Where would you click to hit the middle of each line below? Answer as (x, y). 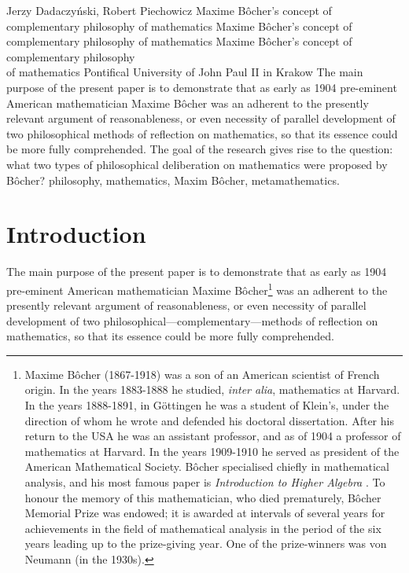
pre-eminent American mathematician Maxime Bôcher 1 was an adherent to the (197, 288)
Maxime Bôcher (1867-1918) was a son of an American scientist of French (202, 374)
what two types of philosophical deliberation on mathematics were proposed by (197, 164)
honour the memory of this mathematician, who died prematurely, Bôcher (203, 497)
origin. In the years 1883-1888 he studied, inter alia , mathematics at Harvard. (212, 389)
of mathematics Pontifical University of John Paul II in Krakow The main (185, 72)
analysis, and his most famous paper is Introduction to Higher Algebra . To (205, 482)
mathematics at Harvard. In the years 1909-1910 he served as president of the (212, 451)
